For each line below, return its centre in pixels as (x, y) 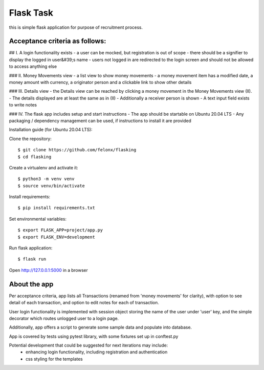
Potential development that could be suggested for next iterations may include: (88, 345)
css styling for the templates (54, 359)
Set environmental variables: (38, 219)
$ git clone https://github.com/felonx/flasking (77, 150)
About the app (31, 284)
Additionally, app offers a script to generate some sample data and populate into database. (100, 328)
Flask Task (31, 13)
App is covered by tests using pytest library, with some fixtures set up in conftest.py (94, 336)
